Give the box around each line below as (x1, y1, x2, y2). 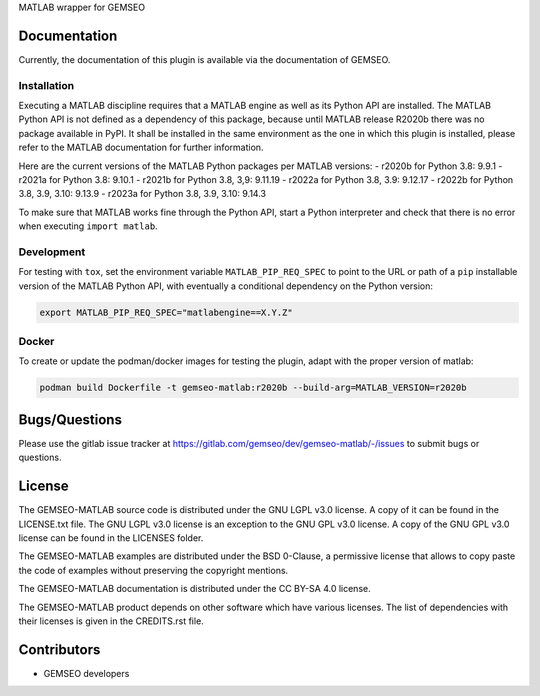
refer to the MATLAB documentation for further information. (18, 141, 264, 154)
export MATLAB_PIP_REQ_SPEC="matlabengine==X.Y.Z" (39, 306, 294, 318)
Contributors (18, 641, 101, 658)
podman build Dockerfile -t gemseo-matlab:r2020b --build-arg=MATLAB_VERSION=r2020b (39, 382, 467, 394)
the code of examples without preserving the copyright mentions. (18, 564, 289, 576)
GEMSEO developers (43, 667, 130, 679)
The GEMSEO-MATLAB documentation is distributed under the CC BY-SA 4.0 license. (18, 583, 371, 595)
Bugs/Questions (18, 411, 122, 428)
